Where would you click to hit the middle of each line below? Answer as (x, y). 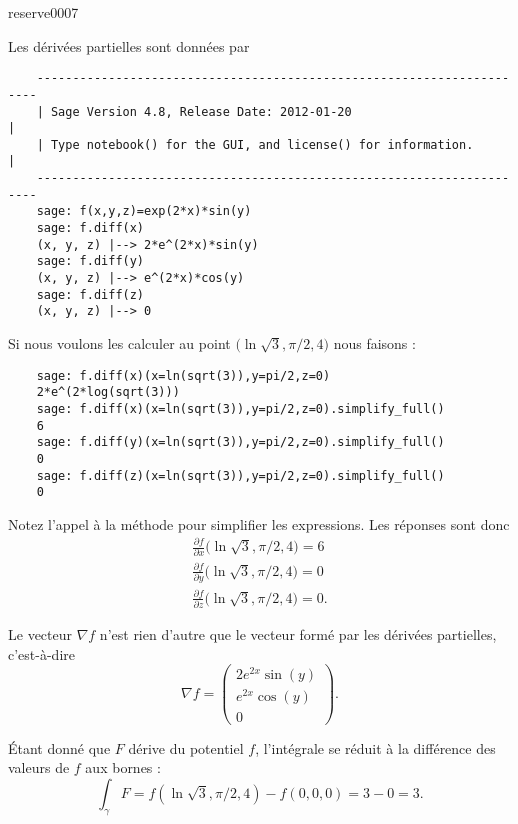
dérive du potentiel (186, 747)
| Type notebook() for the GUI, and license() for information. (255, 144)
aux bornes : (123, 767)
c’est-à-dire (41, 653)
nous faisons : (374, 343)
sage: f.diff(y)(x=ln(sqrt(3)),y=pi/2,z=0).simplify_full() (240, 442)
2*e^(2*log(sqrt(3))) (108, 392)
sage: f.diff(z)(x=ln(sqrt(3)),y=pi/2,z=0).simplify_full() (240, 475)
